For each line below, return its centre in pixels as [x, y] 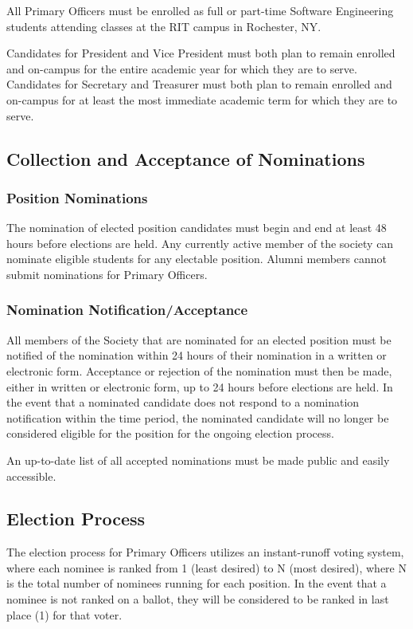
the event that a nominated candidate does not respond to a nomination [183, 402]
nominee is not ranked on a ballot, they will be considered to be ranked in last [198, 599]
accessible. [31, 476]
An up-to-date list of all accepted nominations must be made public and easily [198, 460]
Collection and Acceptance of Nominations [186, 158]
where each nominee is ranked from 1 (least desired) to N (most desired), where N [206, 567]
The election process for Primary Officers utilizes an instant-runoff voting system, [205, 552]
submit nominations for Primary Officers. [107, 274]
